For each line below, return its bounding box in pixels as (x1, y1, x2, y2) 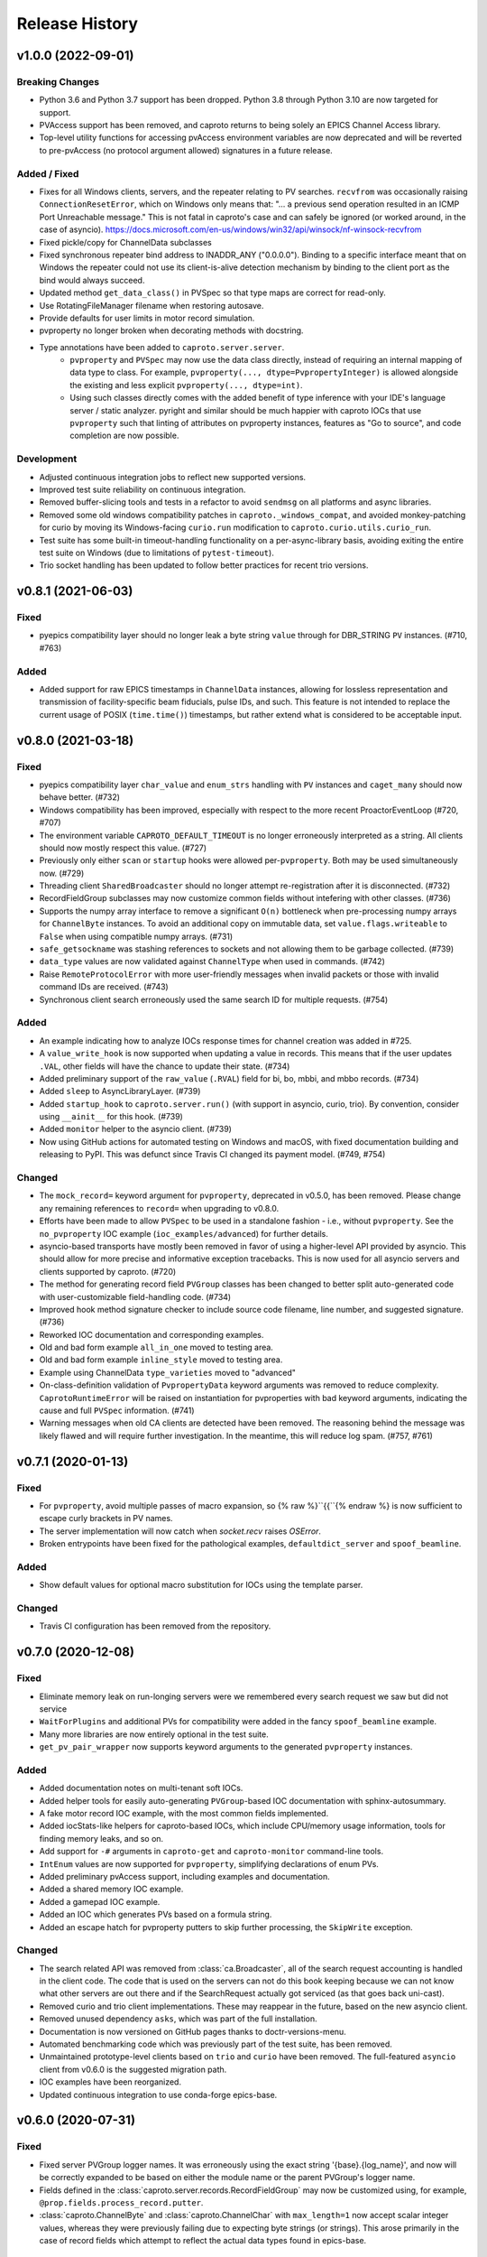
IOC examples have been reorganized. (39, 2076, 182, 2087)
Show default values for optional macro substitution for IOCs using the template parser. (39, 1580, 363, 1591)
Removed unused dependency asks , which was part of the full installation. (39, 2013, 317, 2024)
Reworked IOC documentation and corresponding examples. (39, 1329, 264, 1340)
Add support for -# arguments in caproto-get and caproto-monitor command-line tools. (39, 1846, 383, 1857)
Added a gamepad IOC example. (39, 1896, 161, 1907)
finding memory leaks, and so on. (39, 1833, 164, 1844)
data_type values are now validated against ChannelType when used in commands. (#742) (39, 956, 385, 967)
